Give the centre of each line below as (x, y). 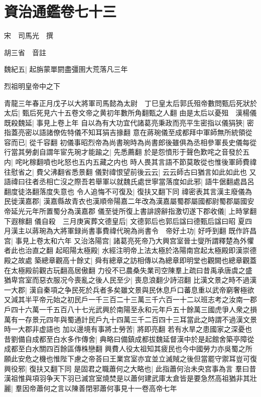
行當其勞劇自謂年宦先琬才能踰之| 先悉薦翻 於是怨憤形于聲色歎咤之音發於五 (127, 152)
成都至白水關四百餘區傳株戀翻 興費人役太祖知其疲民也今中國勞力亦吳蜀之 (125, 349)
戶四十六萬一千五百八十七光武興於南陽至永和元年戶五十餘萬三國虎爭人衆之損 (130, 309)
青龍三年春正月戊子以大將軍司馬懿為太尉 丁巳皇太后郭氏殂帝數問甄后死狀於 (130, 103)
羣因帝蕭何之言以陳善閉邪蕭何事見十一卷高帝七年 (96, 388)
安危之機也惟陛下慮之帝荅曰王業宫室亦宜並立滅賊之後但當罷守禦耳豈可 (134, 358)
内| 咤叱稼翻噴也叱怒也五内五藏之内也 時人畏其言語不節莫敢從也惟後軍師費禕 (130, 162)
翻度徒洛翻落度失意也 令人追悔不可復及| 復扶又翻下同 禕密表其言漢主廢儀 (124, 191)
